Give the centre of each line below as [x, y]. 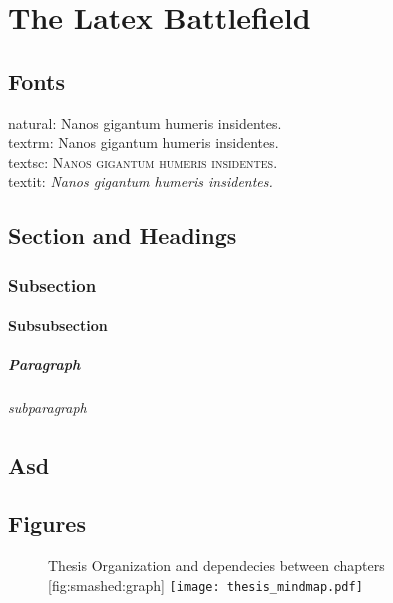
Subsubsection [58, 325]
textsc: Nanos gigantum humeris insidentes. [143, 161]
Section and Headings [122, 235]
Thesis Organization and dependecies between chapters [216, 565]
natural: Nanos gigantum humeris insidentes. [145, 122]
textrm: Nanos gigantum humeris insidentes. [143, 142]
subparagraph [47, 407]
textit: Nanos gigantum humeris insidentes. [140, 181]
